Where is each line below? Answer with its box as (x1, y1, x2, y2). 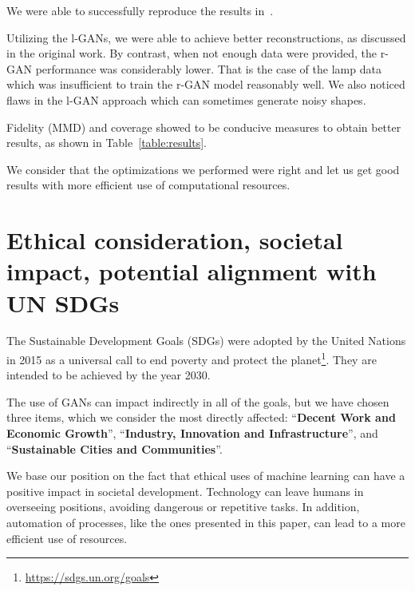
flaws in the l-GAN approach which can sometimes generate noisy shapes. (6, 91, 366, 108)
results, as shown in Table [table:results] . (6, 134, 207, 151)
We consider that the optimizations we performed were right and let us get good (6, 161, 400, 177)
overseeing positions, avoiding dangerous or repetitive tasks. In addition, (6, 498, 360, 515)
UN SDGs (6, 286, 120, 319)
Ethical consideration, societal (6, 224, 343, 256)
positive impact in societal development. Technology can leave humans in (6, 482, 364, 499)
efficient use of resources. (6, 530, 128, 546)
